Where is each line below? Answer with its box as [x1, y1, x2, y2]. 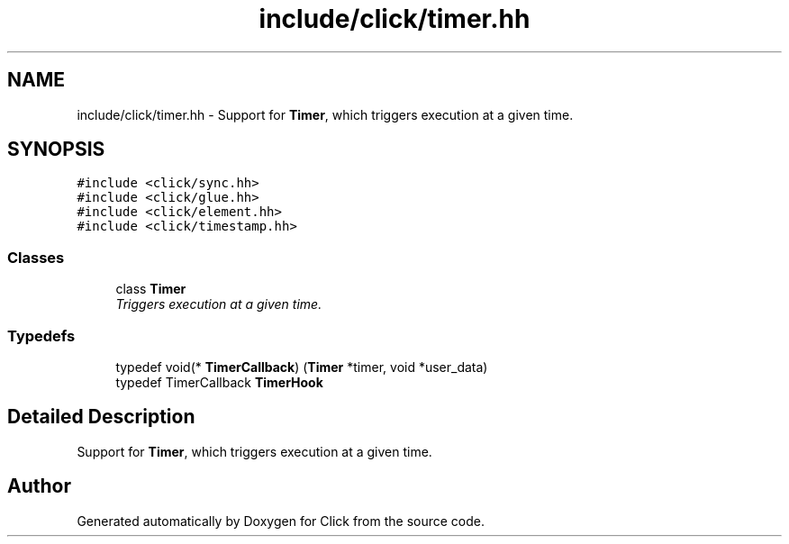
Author [7, 475, 71, 498]
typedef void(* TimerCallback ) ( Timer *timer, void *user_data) [115, 358, 488, 375]
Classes [7, 248, 65, 267]
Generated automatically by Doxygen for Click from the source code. [77, 512, 485, 529]
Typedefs [7, 326, 76, 345]
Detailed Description [7, 405, 195, 429]
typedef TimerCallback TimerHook [115, 374, 323, 390]
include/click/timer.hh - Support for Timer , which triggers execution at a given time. [77, 106, 574, 122]
